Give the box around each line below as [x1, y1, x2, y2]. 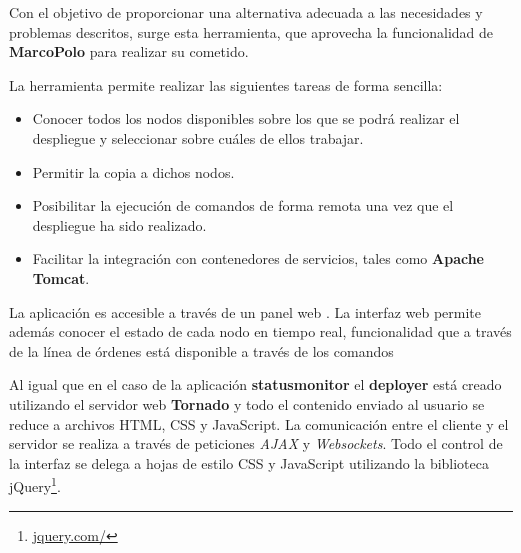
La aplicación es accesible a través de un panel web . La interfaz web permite [9, 301, 481, 322]
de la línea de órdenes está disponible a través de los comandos [9, 340, 394, 361]
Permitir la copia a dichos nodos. [32, 161, 235, 182]
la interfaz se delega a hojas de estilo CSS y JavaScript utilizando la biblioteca [9, 452, 490, 473]
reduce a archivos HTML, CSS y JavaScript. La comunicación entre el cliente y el [9, 413, 509, 434]
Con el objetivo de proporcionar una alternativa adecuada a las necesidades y [9, 2, 483, 22]
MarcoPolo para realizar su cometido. [9, 41, 249, 62]
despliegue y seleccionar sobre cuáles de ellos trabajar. [32, 127, 364, 148]
